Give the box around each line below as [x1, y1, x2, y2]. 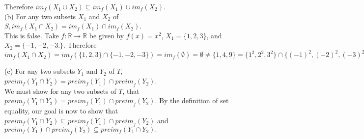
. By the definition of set [155, 95, 229, 106]
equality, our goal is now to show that [4, 106, 118, 116]
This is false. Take [4, 30, 59, 40]
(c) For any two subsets [4, 66, 75, 76]
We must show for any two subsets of [4, 85, 116, 96]
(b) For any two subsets [4, 11, 76, 21]
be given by [89, 30, 124, 40]
